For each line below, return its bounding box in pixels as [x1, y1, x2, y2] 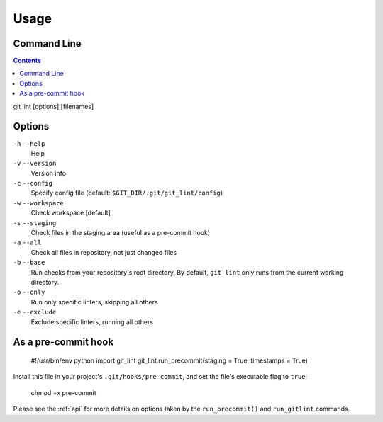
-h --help [13, 139, 45, 148]
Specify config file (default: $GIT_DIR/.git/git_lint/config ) [30, 188, 223, 198]
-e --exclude [13, 308, 57, 316]
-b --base [13, 258, 45, 267]
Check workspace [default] [30, 209, 111, 217]
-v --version [13, 159, 57, 168]
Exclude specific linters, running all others [30, 317, 154, 326]
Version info [30, 169, 67, 177]
